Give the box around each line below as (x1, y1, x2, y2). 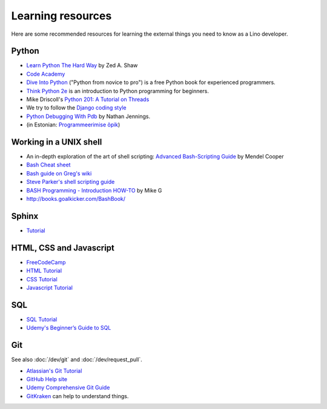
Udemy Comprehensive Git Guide (26, 384, 110, 391)
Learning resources (11, 9, 112, 22)
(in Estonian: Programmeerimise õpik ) (26, 121, 121, 128)
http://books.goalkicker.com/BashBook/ (26, 195, 126, 203)
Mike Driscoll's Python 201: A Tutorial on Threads (26, 96, 150, 103)
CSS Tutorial (26, 275, 58, 283)
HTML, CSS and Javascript (11, 243, 115, 253)
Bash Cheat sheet (26, 161, 71, 169)
